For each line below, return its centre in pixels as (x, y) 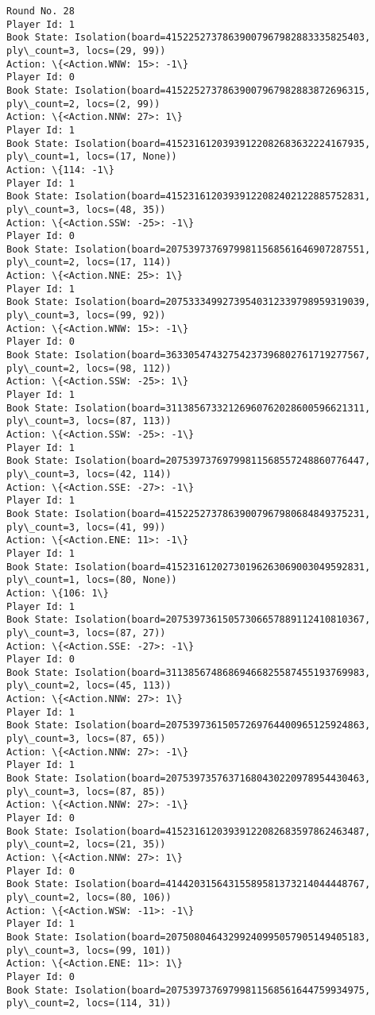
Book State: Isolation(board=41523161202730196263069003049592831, (189, 567)
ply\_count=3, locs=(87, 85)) (86, 791)
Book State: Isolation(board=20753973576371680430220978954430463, (189, 779)
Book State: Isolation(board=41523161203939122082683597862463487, (189, 831)
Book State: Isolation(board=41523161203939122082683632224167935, (189, 143)
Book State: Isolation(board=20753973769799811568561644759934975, (189, 990)
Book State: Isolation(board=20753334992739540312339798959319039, (189, 302)
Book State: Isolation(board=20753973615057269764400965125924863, (189, 726)
